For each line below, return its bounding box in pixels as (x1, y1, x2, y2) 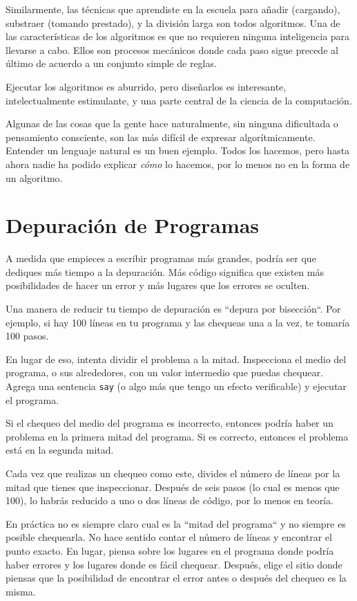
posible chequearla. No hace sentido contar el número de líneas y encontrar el (6, 530, 332, 544)
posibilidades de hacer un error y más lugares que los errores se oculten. (6, 278, 310, 293)
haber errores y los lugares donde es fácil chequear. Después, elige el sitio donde (6, 557, 342, 571)
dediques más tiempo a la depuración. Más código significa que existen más (6, 264, 324, 279)
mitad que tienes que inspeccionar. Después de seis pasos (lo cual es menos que (6, 479, 340, 494)
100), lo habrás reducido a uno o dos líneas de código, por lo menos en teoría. (6, 493, 334, 508)
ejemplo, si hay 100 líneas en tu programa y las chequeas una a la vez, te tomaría (6, 315, 350, 329)
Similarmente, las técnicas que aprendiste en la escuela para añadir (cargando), (6, 2, 340, 16)
